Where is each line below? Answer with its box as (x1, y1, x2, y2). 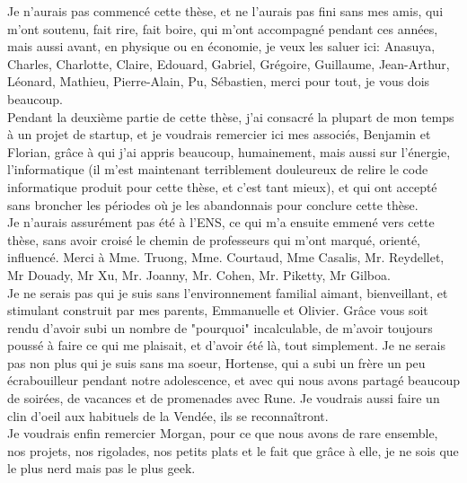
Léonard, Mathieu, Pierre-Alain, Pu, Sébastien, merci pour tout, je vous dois (7, 72, 430, 91)
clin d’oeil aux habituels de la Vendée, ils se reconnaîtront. (7, 406, 329, 425)
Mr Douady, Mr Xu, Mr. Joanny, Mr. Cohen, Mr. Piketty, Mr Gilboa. (7, 265, 391, 284)
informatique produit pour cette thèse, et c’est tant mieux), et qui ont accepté (7, 177, 437, 196)
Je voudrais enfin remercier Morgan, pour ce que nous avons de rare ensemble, (7, 424, 438, 443)
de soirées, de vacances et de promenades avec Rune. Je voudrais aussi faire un (7, 389, 440, 408)
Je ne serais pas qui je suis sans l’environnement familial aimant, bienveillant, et (7, 283, 448, 302)
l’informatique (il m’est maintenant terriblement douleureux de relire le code (7, 160, 428, 179)
